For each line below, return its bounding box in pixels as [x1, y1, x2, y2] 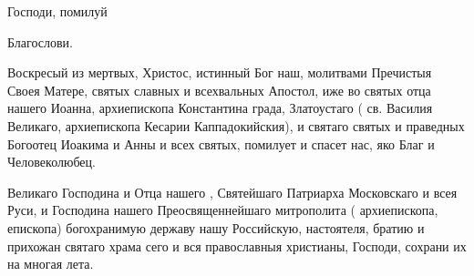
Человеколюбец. [7, 152, 96, 171]
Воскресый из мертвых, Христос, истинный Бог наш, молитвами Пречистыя [7, 63, 432, 82]
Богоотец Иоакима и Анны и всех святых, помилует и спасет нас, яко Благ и [7, 134, 435, 153]
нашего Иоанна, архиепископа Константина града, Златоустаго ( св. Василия [7, 98, 433, 118]
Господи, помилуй [7, 2, 108, 20]
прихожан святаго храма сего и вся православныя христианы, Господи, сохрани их [7, 236, 467, 255]
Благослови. [7, 32, 73, 51]
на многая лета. [7, 254, 94, 273]
